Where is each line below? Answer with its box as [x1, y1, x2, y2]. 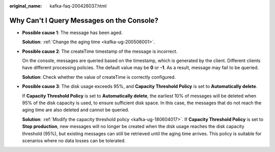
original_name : [9, 3, 42, 9]
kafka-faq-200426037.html [49, 3, 107, 9]
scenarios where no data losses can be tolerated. [22, 137, 126, 143]
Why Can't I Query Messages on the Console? [9, 16, 159, 25]
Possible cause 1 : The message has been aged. [22, 29, 123, 36]
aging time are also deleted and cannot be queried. [22, 107, 129, 113]
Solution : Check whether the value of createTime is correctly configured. [22, 74, 176, 80]
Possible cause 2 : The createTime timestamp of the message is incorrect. [22, 48, 178, 54]
